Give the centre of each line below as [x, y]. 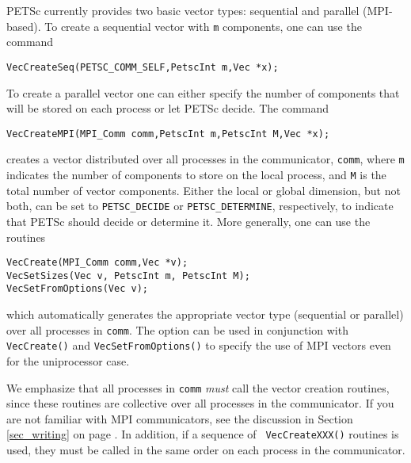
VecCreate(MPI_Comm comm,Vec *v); [97, 263]
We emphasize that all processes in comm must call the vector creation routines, [198, 387]
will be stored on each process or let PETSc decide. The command [168, 108]
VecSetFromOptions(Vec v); [77, 289]
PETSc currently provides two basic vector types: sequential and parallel [183, 10]
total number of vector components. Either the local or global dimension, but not [204, 190]
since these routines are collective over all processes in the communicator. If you [200, 403]
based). [24, 26]
